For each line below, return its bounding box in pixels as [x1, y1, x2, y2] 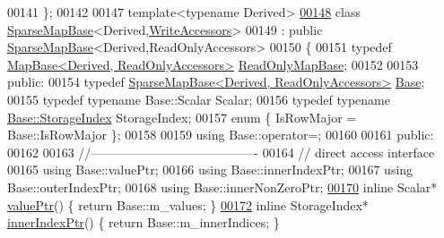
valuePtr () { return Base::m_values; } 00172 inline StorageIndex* [7, 195, 369, 214]
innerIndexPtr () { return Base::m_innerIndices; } [7, 213, 280, 232]
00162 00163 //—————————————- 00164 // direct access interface [7, 142, 435, 161]
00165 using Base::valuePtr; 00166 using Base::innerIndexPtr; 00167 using [7, 160, 414, 179]
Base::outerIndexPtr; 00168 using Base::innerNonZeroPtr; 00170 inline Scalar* [7, 177, 438, 196]
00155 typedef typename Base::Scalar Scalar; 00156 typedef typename [7, 89, 390, 108]
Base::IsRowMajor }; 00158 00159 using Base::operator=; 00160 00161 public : [7, 125, 434, 144]
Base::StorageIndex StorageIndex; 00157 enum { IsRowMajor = [7, 107, 357, 126]
